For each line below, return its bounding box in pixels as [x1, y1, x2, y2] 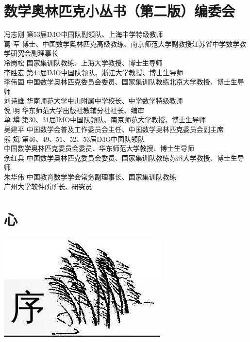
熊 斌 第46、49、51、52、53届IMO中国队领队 [4, 133, 145, 144]
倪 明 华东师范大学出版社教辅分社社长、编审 [4, 105, 145, 115]
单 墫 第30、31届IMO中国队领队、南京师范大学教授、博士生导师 [4, 114, 206, 125]
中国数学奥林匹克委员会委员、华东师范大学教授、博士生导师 [4, 143, 194, 153]
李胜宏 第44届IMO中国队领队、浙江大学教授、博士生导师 [4, 67, 183, 77]
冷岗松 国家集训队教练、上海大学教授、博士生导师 [4, 57, 163, 67]
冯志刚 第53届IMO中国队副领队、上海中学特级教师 [4, 29, 163, 39]
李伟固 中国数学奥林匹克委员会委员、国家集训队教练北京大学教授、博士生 [4, 77, 237, 87]
